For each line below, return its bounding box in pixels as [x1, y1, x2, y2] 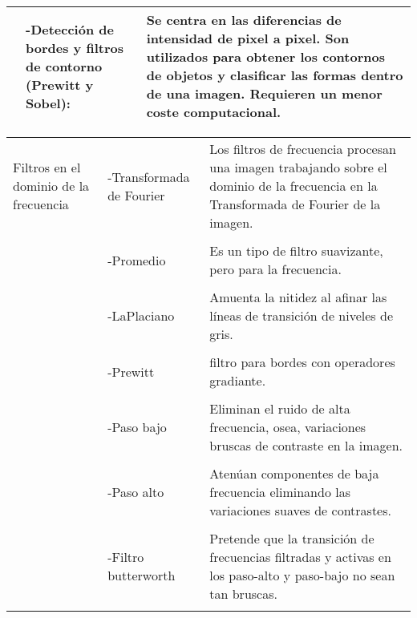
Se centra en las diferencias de [146, 10, 342, 29]
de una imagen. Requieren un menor [146, 84, 383, 103]
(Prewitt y [26, 75, 94, 94]
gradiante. [209, 371, 266, 390]
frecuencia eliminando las [209, 483, 350, 501]
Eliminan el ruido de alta [209, 399, 350, 418]
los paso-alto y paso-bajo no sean [209, 566, 395, 584]
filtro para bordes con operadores [209, 353, 395, 371]
